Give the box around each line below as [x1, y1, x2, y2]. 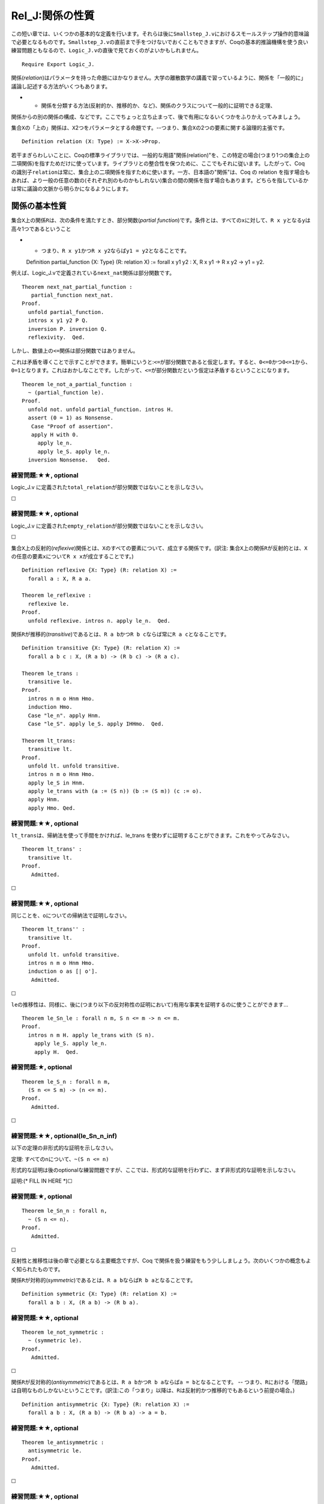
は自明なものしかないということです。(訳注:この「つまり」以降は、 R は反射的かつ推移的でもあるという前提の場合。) [11, 1387, 295, 1394]
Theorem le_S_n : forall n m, [22, 1078, 111, 1085]
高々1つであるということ [11, 225, 71, 232]
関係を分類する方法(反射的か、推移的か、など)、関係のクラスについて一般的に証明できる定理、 [41, 102, 276, 109]
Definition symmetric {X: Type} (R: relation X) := [22, 1290, 177, 1298]
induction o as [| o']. [28, 968, 98, 975]
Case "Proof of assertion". [31, 423, 114, 430]
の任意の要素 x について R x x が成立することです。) [11, 552, 134, 559]
